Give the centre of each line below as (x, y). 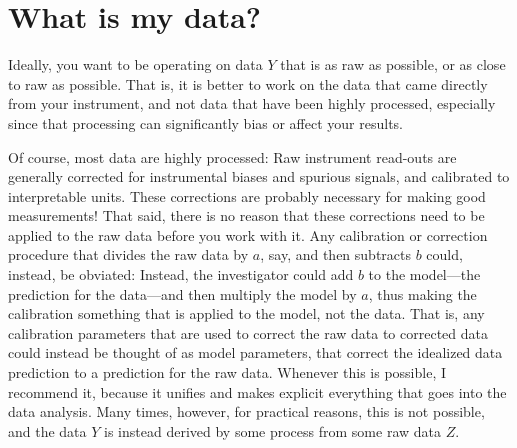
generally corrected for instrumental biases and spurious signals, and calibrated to (259, 176)
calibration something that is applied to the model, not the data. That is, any (246, 313)
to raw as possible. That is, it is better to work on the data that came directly (248, 83)
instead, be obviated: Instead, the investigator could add (181, 274)
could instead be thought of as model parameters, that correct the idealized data (255, 352)
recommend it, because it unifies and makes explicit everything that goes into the (257, 391)
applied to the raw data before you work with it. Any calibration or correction (248, 234)
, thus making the (422, 293)
